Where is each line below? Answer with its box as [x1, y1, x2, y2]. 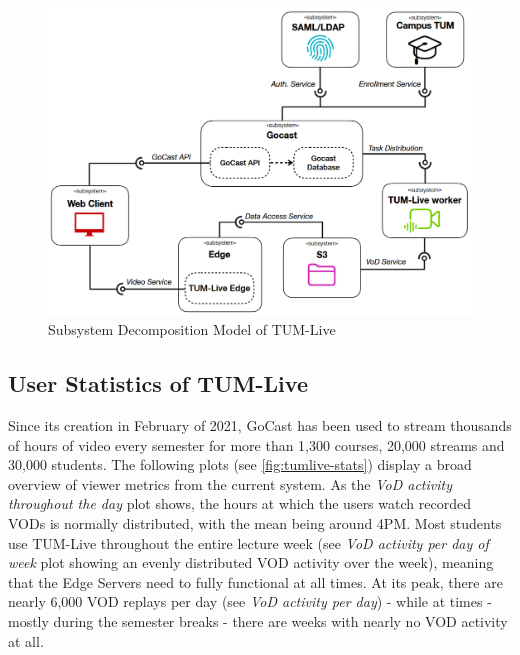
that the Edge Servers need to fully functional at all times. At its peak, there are [8, 571, 503, 592]
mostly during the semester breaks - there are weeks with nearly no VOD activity [8, 610, 508, 631]
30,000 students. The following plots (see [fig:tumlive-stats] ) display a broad [8, 454, 472, 475]
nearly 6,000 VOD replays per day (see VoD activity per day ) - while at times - [8, 591, 492, 612]
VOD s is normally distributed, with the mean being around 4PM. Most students [8, 513, 502, 533]
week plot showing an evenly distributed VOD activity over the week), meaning [8, 552, 494, 573]
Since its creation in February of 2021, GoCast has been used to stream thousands [8, 415, 512, 436]
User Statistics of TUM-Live [8, 368, 308, 399]
